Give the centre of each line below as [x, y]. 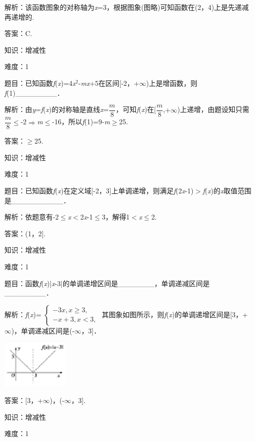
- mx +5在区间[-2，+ [109, 83]
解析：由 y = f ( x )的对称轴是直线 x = [57, 109]
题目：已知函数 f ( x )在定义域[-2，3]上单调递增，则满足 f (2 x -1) [99, 191]
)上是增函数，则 [172, 83]
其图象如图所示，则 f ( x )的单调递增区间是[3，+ [175, 314]
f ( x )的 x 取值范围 [227, 191]
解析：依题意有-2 [32, 217]
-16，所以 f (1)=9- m [81, 122]
